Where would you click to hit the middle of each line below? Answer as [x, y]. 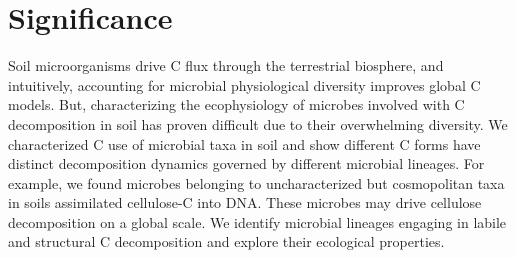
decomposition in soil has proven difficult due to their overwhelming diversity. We [258, 123]
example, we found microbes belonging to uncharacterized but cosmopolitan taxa [256, 182]
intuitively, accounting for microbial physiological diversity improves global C [244, 84]
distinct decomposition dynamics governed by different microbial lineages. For [246, 163]
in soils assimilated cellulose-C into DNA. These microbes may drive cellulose [245, 202]
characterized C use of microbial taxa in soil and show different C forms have [244, 143]
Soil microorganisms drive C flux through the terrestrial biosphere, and [226, 65]
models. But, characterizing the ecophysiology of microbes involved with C [236, 104]
